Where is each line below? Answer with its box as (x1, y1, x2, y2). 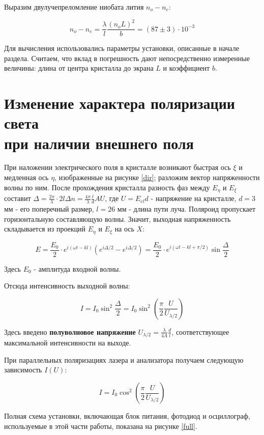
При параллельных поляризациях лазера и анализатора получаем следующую (4, 354, 244, 365)
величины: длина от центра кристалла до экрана (4, 63, 154, 73)
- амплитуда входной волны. (34, 263, 121, 274)
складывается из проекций (4, 223, 86, 234)
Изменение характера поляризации (4, 93, 235, 113)
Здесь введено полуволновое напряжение (4, 326, 136, 337)
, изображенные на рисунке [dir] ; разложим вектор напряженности (54, 172, 260, 183)
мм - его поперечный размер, (4, 203, 94, 214)
